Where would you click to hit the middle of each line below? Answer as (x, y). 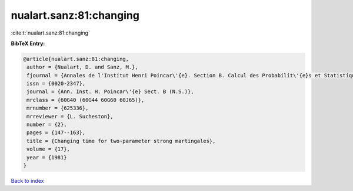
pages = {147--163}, (56, 133)
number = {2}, (47, 125)
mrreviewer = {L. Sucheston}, (70, 116)
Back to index (27, 180)
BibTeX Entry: (28, 43)
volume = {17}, (49, 149)
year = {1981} (47, 157)
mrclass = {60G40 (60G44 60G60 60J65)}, (86, 100)
